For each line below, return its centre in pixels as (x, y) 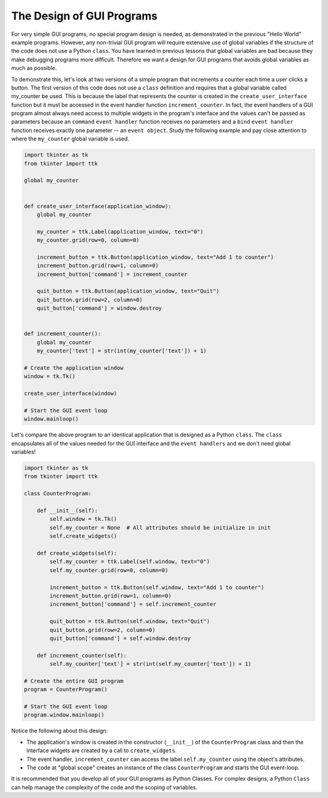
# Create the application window (74, 368)
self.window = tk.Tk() (84, 519)
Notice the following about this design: (60, 731)
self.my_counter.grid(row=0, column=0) (109, 570)
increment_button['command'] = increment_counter (112, 274)
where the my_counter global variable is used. (70, 139)
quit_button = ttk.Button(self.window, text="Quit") (130, 621)
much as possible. (34, 68)
